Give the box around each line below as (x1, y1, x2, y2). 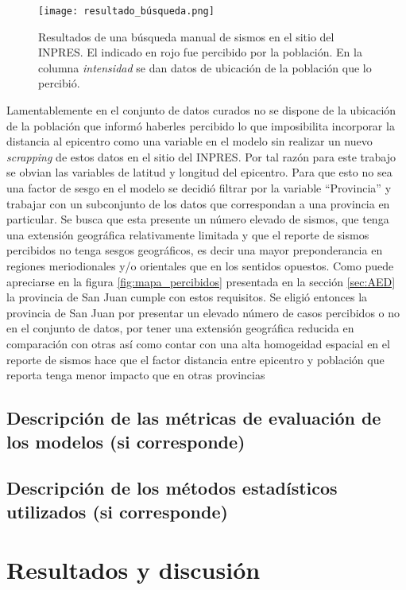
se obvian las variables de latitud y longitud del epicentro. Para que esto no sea (6, 164, 392, 180)
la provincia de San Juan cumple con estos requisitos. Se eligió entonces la (6, 289, 368, 305)
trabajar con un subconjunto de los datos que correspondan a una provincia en (6, 195, 390, 212)
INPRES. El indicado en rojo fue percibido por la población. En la (38, 44, 362, 60)
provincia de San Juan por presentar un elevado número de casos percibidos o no (6, 304, 400, 320)
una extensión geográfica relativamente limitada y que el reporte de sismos (6, 226, 369, 243)
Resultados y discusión (6, 553, 261, 586)
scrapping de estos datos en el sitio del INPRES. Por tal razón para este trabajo (6, 148, 396, 165)
